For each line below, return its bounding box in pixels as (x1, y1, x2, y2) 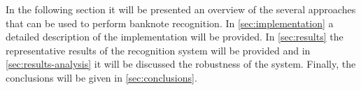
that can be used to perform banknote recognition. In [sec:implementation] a (6, 15, 334, 30)
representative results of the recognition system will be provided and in (6, 43, 311, 57)
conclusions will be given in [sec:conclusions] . (6, 70, 197, 84)
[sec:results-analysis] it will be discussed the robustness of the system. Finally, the (6, 57, 356, 71)
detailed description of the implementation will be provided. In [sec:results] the (6, 29, 344, 44)
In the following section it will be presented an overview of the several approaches (6, 2, 356, 16)
